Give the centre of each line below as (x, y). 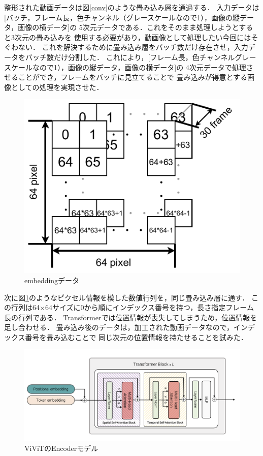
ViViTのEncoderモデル (61, 448)
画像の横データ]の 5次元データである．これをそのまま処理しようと (128, 27)
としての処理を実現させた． (57, 87)
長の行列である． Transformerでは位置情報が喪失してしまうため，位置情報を (131, 317)
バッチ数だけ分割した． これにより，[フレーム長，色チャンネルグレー (141, 57)
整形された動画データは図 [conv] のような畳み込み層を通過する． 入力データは (132, 7)
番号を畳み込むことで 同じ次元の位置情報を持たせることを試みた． (136, 337)
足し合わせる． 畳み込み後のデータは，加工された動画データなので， (119, 327)
